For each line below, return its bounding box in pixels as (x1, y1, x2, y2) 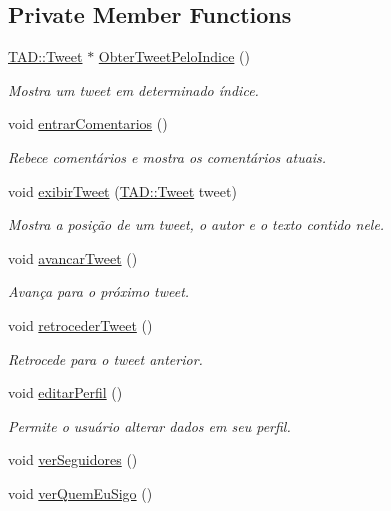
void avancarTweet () (8, 247, 138, 268)
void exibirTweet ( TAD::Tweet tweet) (8, 180, 237, 201)
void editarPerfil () (8, 382, 123, 403)
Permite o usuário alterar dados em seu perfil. (8, 415, 291, 436)
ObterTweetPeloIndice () (98, 46, 250, 67)
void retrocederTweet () (8, 314, 153, 335)
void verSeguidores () (8, 449, 138, 470)
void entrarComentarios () (8, 113, 168, 134)
